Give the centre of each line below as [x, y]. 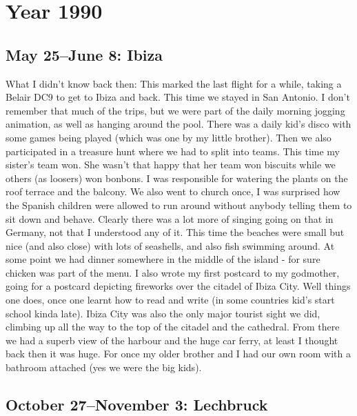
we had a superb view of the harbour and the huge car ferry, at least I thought [172, 340]
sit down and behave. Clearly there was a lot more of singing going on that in [170, 218]
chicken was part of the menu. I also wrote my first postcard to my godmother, [173, 272]
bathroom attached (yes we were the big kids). [104, 367]
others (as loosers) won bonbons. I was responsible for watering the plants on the [177, 178]
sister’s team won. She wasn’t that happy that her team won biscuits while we [171, 165]
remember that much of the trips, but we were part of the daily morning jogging [175, 110]
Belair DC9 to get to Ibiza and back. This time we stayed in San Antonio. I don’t [178, 97]
